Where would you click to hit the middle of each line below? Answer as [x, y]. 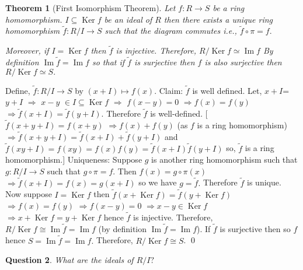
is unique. [264, 182]
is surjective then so [255, 228]
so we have [158, 182]
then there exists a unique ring [218, 19]
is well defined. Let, [227, 90]
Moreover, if [27, 50]
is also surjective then [243, 62]
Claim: [171, 90]
